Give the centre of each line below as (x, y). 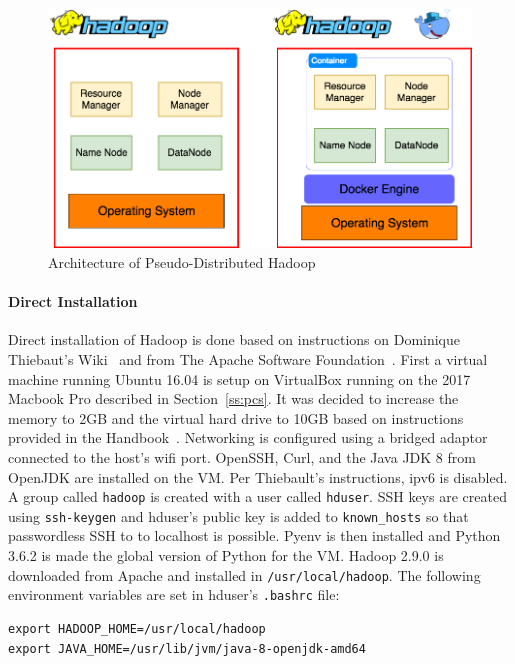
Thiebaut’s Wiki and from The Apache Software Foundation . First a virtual (248, 358)
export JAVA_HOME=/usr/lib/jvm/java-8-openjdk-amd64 (187, 648)
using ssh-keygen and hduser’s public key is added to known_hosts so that (238, 515)
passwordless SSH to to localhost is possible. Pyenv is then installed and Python (254, 535)
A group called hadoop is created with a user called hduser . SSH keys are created (257, 496)
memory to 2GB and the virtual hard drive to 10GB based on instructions (236, 417)
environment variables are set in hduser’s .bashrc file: (174, 594)
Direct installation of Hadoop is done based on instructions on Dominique (234, 339)
